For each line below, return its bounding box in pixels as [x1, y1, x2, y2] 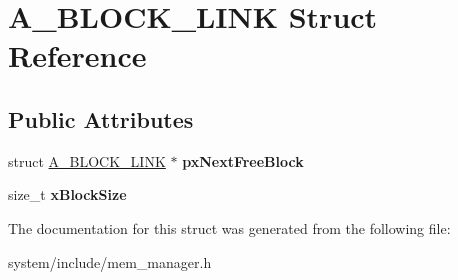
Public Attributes [8, 103, 194, 134]
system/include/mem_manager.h [8, 251, 212, 272]
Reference [8, 35, 147, 76]
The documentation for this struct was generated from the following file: [8, 217, 451, 238]
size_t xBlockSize [8, 184, 127, 205]
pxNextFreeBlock [182, 150, 304, 171]
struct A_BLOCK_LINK [8, 150, 166, 171]
